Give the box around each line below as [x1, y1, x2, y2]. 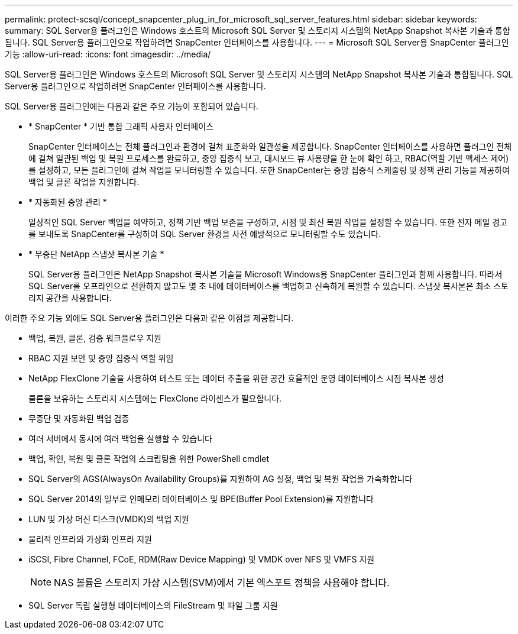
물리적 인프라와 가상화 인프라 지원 [28, 534, 152, 544]
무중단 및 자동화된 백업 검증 [28, 413, 129, 423]
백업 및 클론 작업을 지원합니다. [28, 177, 140, 187]
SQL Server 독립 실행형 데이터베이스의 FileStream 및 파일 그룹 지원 [28, 600, 278, 610]
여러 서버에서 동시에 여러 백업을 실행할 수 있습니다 [28, 434, 212, 444]
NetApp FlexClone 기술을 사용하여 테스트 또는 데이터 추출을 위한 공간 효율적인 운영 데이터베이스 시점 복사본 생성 [28, 373, 444, 383]
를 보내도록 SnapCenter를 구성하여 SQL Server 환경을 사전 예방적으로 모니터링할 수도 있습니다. [28, 229, 381, 239]
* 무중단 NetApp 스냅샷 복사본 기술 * [28, 249, 164, 259]
